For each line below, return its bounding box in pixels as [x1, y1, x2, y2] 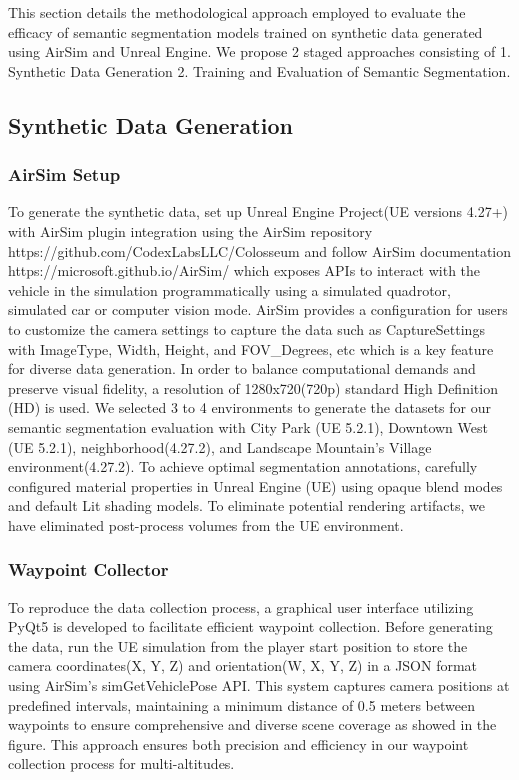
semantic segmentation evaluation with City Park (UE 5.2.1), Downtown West [8, 416, 488, 437]
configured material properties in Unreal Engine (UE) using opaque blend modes [8, 475, 503, 496]
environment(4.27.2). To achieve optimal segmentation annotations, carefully [8, 456, 478, 477]
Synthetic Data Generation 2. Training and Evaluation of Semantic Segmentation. [8, 60, 511, 81]
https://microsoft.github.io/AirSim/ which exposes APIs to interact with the [8, 260, 481, 281]
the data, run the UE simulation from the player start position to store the [8, 635, 468, 656]
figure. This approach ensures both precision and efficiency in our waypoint [8, 733, 469, 754]
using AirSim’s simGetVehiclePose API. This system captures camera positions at [8, 675, 510, 696]
